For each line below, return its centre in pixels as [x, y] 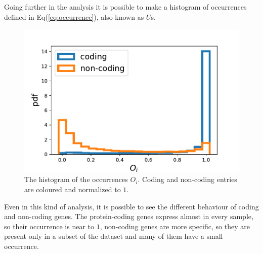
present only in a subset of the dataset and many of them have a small [114, 236]
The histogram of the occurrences [76, 179]
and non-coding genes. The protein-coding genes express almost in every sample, [129, 216]
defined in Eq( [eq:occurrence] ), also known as [74, 16]
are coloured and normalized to [73, 189]
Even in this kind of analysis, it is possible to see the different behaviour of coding [131, 206]
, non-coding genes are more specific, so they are [175, 226]
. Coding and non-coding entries [187, 179]
